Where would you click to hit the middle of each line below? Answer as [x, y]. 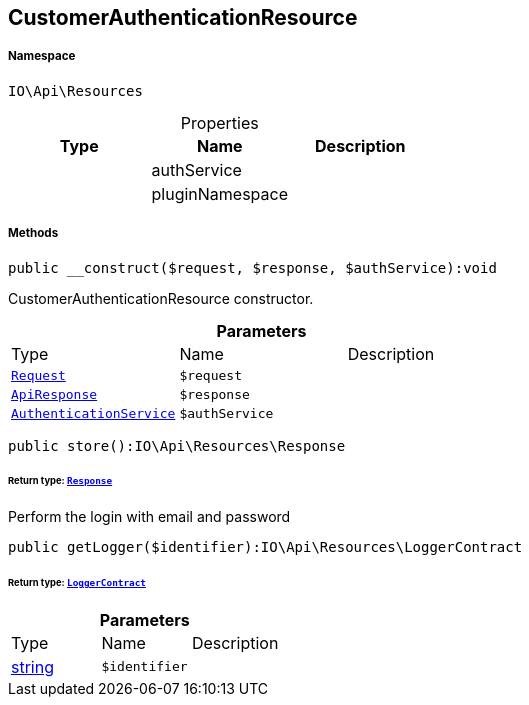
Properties [219, 122]
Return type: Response [60, 481]
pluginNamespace [220, 193]
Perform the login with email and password [149, 517]
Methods [33, 233]
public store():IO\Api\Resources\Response [177, 445]
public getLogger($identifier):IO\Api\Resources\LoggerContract [265, 547]
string [32, 666]
